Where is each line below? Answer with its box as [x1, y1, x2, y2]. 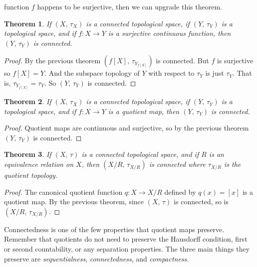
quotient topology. [4, 170, 57, 180]
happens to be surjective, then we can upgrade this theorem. [37, 1, 222, 11]
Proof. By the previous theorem [4, 55, 101, 66]
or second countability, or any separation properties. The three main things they [4, 244, 250, 254]
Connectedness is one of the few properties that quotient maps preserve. [4, 224, 225, 234]
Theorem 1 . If [4, 18, 51, 28]
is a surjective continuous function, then [108, 28, 231, 38]
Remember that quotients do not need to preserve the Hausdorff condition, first [4, 234, 248, 244]
